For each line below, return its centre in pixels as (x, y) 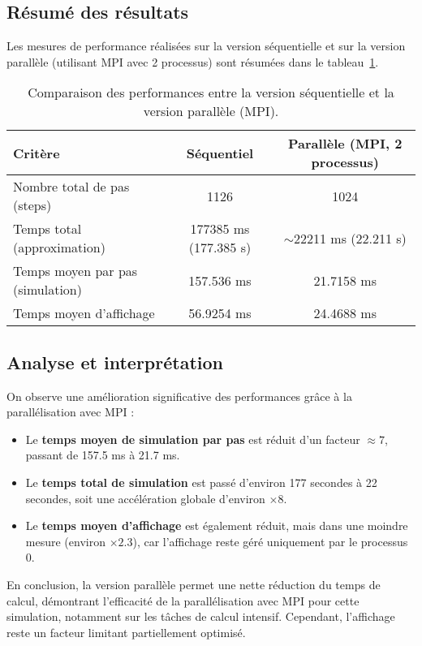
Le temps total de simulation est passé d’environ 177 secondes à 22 (201, 482)
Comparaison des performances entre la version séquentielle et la (211, 93)
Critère (37, 153)
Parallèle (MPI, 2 (345, 144)
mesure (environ (65, 541)
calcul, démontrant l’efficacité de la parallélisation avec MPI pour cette (183, 600)
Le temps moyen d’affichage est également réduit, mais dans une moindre (217, 525)
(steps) (32, 205)
